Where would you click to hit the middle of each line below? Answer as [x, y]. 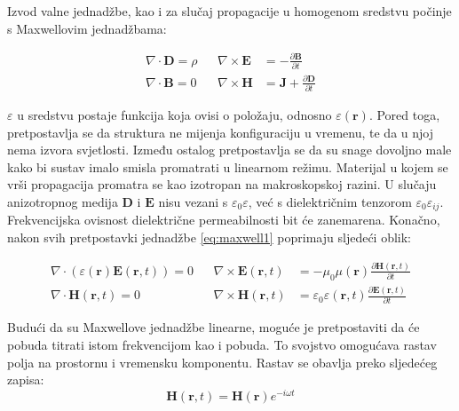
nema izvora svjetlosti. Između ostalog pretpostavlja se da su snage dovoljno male [229, 150]
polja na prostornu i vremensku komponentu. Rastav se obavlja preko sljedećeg [222, 362]
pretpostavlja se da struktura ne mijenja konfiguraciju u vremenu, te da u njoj [220, 132]
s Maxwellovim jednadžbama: [87, 28]
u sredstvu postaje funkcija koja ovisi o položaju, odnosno [174, 114]
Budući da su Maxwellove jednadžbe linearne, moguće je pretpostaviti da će [214, 327]
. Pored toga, [404, 114]
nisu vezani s [193, 201]
